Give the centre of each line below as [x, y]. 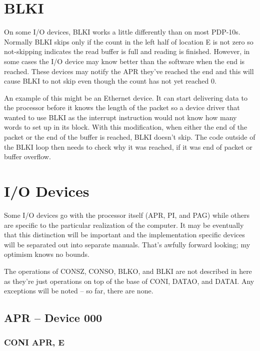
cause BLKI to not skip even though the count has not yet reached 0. [110, 81]
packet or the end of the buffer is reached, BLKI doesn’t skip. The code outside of [130, 137]
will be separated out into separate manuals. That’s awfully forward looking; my [127, 244]
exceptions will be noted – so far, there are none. [79, 291]
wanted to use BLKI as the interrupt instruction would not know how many [120, 117]
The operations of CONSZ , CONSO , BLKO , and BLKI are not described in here [128, 271]
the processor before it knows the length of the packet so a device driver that [122, 107]
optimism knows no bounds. [47, 254]
